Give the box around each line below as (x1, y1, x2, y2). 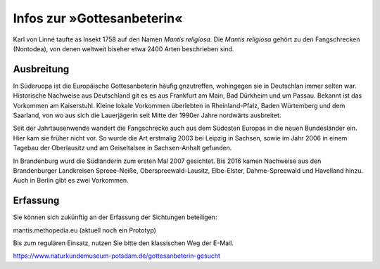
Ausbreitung (13, 63, 70, 75)
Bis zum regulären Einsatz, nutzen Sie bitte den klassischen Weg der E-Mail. (13, 239, 234, 247)
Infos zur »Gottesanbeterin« (13, 11, 183, 26)
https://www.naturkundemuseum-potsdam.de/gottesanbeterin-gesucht (13, 251, 221, 260)
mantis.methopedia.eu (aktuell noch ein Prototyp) (13, 225, 156, 235)
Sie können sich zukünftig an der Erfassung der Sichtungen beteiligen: (13, 213, 217, 221)
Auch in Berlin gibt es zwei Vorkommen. (13, 176, 129, 185)
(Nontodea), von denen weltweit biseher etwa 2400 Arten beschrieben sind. (13, 44, 234, 53)
